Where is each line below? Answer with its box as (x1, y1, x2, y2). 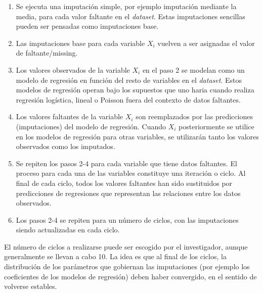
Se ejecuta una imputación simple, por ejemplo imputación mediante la (16, 1, 237, 11)
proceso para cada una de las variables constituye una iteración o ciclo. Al (16, 168, 246, 178)
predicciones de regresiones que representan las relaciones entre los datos (16, 187, 241, 198)
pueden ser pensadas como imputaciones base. (16, 21, 159, 31)
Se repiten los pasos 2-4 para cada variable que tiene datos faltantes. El (16, 158, 237, 168)
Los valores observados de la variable (16, 64, 130, 75)
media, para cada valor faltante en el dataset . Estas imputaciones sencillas (16, 11, 245, 21)
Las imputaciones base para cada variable (16, 37, 145, 48)
